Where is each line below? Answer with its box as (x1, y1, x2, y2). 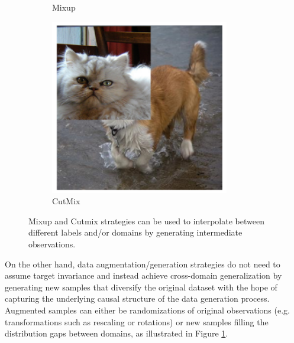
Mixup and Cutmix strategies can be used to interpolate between (28, 214, 264, 227)
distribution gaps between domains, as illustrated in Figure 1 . (5, 327, 228, 339)
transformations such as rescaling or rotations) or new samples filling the (5, 315, 269, 328)
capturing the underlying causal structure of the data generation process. (5, 292, 270, 305)
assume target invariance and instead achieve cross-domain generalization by (5, 269, 282, 282)
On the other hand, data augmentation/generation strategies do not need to (5, 257, 280, 270)
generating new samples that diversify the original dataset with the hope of (5, 280, 277, 293)
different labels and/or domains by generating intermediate (28, 226, 243, 239)
